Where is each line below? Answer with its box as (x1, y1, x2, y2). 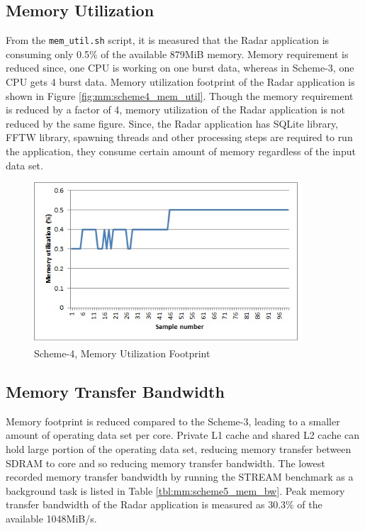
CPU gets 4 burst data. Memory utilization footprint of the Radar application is (6, 74, 355, 89)
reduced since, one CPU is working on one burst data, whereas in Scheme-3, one (6, 60, 354, 75)
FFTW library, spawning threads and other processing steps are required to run (6, 130, 353, 145)
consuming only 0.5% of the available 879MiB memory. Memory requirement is (6, 46, 349, 61)
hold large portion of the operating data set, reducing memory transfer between (6, 442, 352, 456)
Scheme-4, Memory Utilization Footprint (34, 346, 210, 361)
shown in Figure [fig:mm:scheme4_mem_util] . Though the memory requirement (6, 88, 354, 103)
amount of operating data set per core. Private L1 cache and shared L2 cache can (6, 427, 360, 442)
